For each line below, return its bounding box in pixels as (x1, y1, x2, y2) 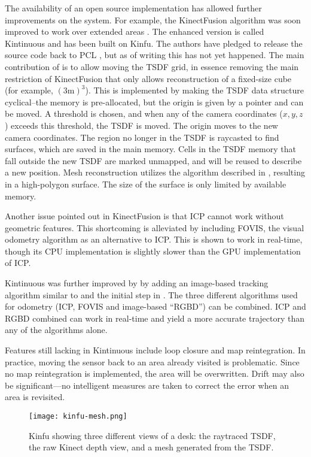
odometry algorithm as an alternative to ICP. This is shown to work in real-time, (5, 233, 303, 246)
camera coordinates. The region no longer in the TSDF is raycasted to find (5, 131, 279, 143)
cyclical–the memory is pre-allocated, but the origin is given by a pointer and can (5, 95, 304, 108)
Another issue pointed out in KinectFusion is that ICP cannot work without (5, 210, 284, 222)
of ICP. (5, 256, 31, 269)
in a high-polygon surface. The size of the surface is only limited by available (5, 177, 286, 190)
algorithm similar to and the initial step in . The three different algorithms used (5, 288, 298, 301)
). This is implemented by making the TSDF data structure (85, 84, 304, 96)
